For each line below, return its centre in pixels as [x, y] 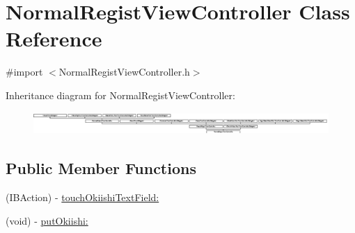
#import [24, 72]
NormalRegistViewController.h [124, 72]
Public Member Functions [101, 168]
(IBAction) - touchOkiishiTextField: [82, 197]
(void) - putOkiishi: [47, 220]
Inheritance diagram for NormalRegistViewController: [120, 95]
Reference [54, 38]
